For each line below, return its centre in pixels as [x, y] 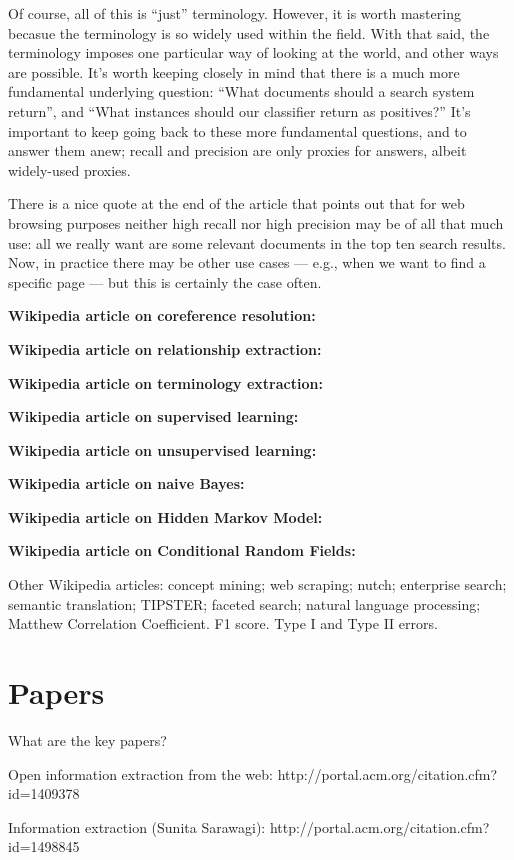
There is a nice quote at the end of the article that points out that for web [236, 203]
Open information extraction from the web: [140, 773]
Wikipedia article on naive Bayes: [126, 483]
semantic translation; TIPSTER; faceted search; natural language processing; [244, 603]
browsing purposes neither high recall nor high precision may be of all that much [256, 222]
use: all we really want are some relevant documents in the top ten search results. [257, 242]
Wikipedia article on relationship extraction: [165, 348]
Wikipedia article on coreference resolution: [162, 315]
